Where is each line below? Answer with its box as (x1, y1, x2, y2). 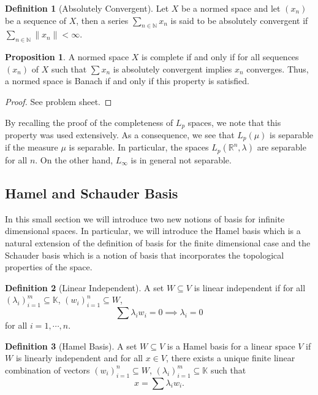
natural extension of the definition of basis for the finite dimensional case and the (5, 236, 311, 249)
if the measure (5, 141, 58, 154)
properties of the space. (5, 260, 93, 273)
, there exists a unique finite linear (165, 351, 295, 364)
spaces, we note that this (187, 115, 281, 128)
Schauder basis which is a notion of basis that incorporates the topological (5, 248, 284, 261)
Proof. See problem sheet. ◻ (5, 95, 112, 108)
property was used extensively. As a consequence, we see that (5, 128, 235, 141)
